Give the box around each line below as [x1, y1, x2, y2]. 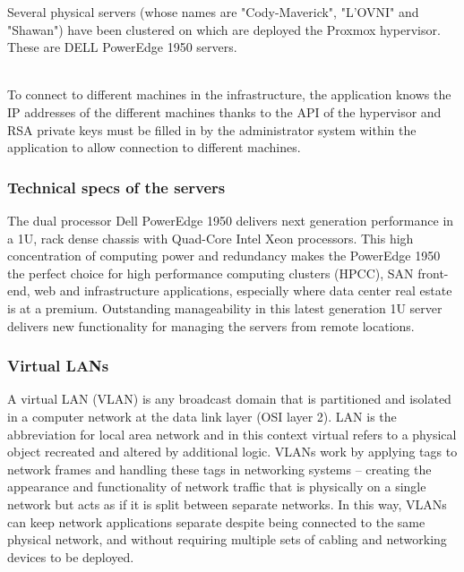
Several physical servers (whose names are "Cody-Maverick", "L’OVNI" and [7, 3, 419, 21]
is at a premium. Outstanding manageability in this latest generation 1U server [7, 298, 443, 317]
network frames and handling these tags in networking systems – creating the [7, 459, 432, 478]
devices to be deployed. [7, 547, 134, 566]
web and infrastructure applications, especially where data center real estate [34, 281, 452, 300]
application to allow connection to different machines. [7, 138, 301, 157]
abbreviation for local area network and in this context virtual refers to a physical [7, 424, 457, 443]
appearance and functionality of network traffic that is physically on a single [7, 477, 426, 496]
